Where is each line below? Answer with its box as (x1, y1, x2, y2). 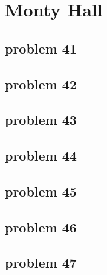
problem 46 (5, 217, 77, 236)
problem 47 (5, 253, 77, 272)
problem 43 (5, 110, 77, 129)
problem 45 (5, 181, 77, 200)
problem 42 (5, 74, 77, 93)
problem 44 (5, 146, 77, 165)
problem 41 (5, 38, 77, 57)
